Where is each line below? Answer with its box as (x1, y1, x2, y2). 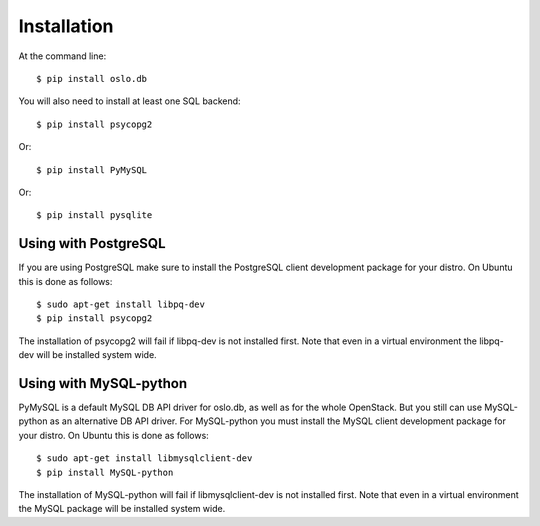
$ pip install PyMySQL (36, 164, 148, 175)
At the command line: (18, 50, 107, 62)
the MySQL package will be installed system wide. (18, 503, 226, 515)
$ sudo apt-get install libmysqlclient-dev (36, 453, 253, 464)
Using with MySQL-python (18, 375, 188, 392)
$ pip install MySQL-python (36, 466, 174, 478)
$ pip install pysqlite (36, 210, 153, 221)
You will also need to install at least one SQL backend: (18, 95, 241, 107)
